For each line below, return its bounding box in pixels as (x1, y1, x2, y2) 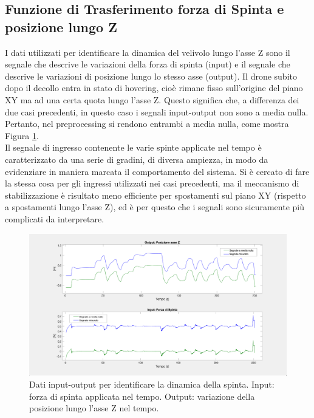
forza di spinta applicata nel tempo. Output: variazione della (29, 389, 255, 402)
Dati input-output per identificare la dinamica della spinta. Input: (29, 378, 275, 391)
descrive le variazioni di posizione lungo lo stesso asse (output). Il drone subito (5, 69, 297, 82)
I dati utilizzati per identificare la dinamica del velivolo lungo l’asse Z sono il (5, 46, 290, 58)
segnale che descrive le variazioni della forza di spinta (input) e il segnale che (5, 58, 290, 70)
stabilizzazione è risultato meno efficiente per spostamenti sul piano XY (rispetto (5, 188, 306, 201)
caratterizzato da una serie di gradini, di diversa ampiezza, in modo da (5, 152, 268, 165)
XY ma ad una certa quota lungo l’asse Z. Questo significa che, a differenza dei (5, 93, 299, 106)
